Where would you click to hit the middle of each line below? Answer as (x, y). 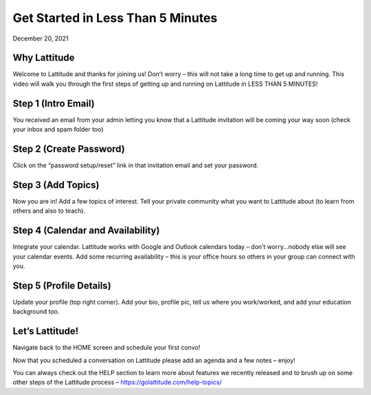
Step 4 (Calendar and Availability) (86, 231)
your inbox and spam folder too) (58, 130)
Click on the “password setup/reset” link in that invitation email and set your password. (136, 165)
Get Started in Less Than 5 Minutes (115, 18)
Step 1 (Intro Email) (54, 103)
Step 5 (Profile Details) (62, 286)
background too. (36, 311)
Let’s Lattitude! (46, 332)
